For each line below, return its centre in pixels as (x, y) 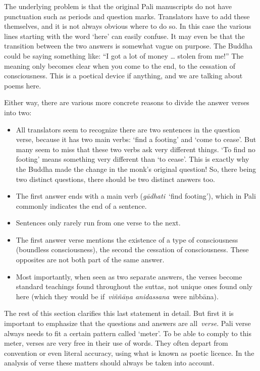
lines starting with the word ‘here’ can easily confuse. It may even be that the (124, 36)
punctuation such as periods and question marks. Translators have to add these (127, 16)
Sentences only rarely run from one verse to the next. (98, 223)
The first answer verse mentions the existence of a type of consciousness (127, 239)
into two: (18, 112)
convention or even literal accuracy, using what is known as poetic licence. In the (129, 353)
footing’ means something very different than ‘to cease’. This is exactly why (133, 159)
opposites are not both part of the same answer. (90, 260)
